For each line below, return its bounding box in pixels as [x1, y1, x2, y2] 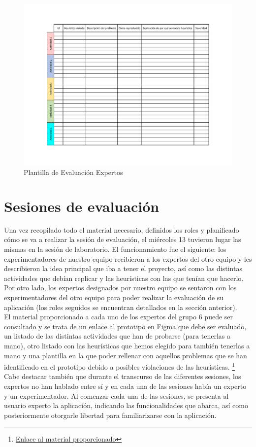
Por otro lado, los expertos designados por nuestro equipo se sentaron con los [4, 282, 237, 293]
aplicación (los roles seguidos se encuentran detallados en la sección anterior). [4, 302, 237, 312]
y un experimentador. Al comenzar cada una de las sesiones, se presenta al [4, 390, 229, 401]
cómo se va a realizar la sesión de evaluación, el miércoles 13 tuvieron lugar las [4, 234, 241, 244]
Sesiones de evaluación [4, 196, 160, 216]
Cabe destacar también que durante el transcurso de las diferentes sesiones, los [4, 371, 241, 381]
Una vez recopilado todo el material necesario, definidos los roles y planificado [4, 224, 239, 235]
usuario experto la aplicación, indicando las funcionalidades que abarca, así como [4, 400, 248, 411]
